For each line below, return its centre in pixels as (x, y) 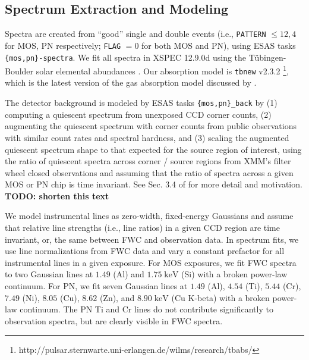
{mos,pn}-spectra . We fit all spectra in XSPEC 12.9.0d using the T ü (132, 57)
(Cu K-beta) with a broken (220, 297)
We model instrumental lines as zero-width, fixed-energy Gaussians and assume (149, 216)
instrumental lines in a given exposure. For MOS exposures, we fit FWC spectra (151, 262)
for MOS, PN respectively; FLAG (63, 45)
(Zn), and (117, 297)
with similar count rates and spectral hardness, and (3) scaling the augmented (147, 137)
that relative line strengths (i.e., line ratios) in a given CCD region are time (142, 228)
